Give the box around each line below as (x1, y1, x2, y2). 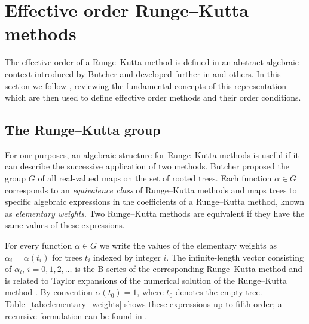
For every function (5, 239, 72, 252)
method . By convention (5, 286, 93, 298)
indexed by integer (93, 250, 161, 263)
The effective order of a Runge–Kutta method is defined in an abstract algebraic (5, 56, 299, 68)
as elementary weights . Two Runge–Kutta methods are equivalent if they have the (5, 207, 305, 219)
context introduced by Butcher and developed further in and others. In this (5, 67, 281, 80)
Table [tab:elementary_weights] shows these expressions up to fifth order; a (5, 298, 282, 310)
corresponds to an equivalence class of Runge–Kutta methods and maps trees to (5, 183, 297, 196)
